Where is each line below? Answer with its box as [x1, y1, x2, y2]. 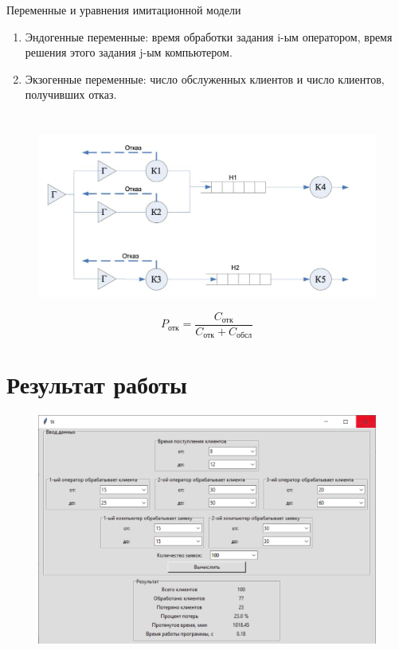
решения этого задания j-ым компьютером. [25, 44, 233, 61]
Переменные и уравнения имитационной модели [6, 2, 241, 18]
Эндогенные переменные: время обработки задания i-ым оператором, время [25, 28, 393, 45]
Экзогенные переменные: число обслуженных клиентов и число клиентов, [25, 70, 385, 87]
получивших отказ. [25, 86, 117, 103]
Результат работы [6, 368, 187, 401]
